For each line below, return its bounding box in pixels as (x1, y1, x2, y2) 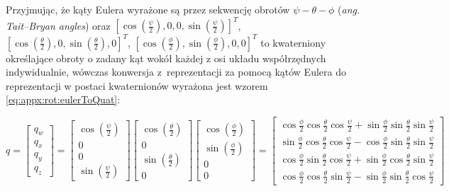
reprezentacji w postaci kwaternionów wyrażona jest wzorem (6, 78, 268, 93)
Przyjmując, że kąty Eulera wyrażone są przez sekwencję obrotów (6, 2, 290, 16)
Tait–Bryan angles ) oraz (6, 18, 111, 33)
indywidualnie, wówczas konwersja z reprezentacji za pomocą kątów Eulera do (6, 64, 346, 79)
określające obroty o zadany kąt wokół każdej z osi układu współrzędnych (6, 50, 326, 65)
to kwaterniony (260, 35, 326, 50)
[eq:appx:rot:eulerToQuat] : (6, 92, 121, 107)
